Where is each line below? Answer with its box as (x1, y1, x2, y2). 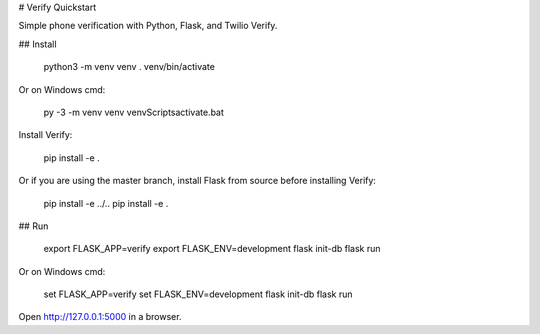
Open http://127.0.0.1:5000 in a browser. (18, 311, 182, 323)
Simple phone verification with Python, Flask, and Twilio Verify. (18, 20, 278, 32)
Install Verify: (18, 129, 73, 141)
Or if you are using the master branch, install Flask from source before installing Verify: (18, 175, 377, 187)
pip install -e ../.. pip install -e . (43, 197, 169, 209)
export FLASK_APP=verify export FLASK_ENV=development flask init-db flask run (43, 243, 381, 255)
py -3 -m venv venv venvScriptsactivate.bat (43, 106, 225, 118)
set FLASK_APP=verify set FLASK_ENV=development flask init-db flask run (43, 288, 354, 300)
